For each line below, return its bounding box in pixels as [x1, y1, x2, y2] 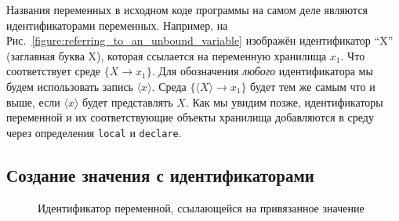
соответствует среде [6, 63, 101, 79]
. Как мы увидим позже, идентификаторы [185, 93, 383, 110]
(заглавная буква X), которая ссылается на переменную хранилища [6, 47, 327, 63]
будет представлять [82, 93, 173, 110]
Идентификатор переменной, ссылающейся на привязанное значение [38, 199, 365, 216]
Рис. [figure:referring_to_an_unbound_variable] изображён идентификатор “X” [6, 32, 394, 49]
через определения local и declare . [6, 124, 182, 140]
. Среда [151, 78, 187, 94]
